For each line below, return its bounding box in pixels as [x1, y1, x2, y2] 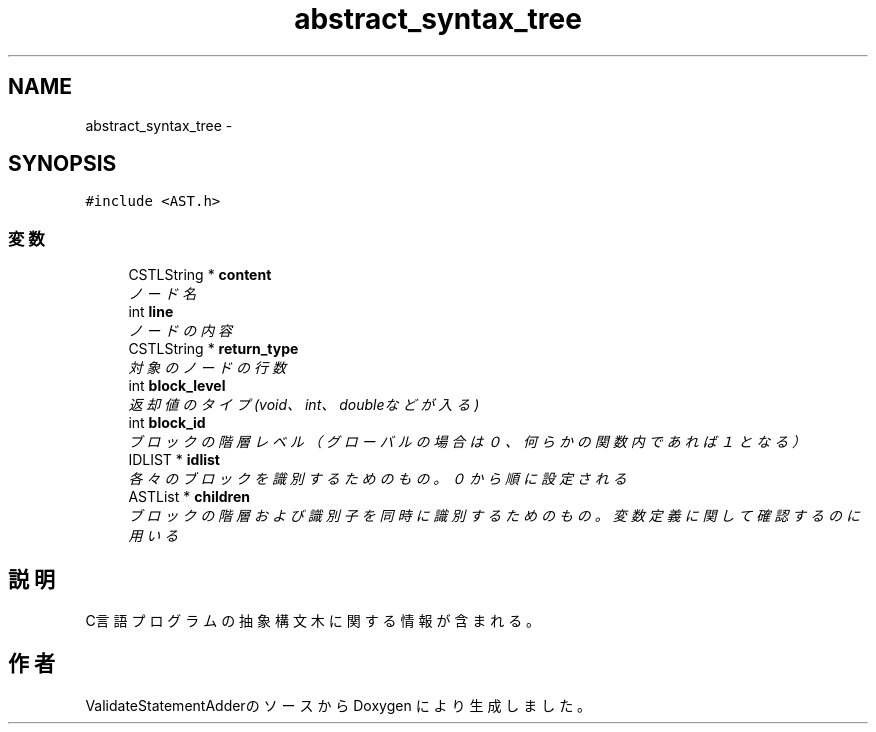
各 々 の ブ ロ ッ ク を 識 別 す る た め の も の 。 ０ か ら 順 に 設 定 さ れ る [128, 470, 627, 488]
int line [128, 303, 174, 321]
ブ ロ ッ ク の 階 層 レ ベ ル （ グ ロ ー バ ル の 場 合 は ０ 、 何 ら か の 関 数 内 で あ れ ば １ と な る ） [128, 433, 807, 451]
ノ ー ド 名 [128, 285, 197, 303]
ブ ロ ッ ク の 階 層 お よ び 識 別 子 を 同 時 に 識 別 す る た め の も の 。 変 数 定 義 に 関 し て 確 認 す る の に [128, 507, 860, 525]
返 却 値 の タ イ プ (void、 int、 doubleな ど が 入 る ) [128, 396, 480, 414]
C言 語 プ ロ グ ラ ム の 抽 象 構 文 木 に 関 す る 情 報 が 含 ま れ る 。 [85, 612, 541, 630]
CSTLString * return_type [128, 340, 299, 358]
